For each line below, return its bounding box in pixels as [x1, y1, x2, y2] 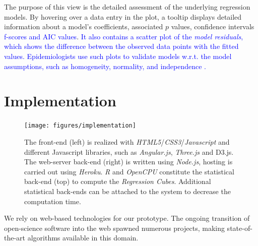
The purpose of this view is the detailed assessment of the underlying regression [4, 2, 250, 12]
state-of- [227, 222, 252, 233]
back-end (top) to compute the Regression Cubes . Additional [24, 176, 211, 187]
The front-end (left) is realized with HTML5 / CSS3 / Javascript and [24, 136, 230, 147]
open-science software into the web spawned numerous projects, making [4, 222, 225, 233]
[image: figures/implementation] [24, 122, 136, 130]
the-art [4, 232, 26, 243]
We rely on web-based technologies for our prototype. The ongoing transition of [4, 213, 250, 223]
